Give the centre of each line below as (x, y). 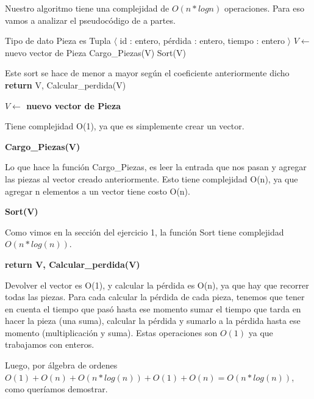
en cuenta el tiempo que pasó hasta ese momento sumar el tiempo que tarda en (153, 308)
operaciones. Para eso (264, 8)
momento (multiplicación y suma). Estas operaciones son (111, 332)
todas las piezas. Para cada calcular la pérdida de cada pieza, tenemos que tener (155, 297)
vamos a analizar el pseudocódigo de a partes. (90, 20)
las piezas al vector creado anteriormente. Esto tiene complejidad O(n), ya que (152, 178)
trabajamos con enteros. (50, 344)
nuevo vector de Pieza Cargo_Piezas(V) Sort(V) (95, 52)
